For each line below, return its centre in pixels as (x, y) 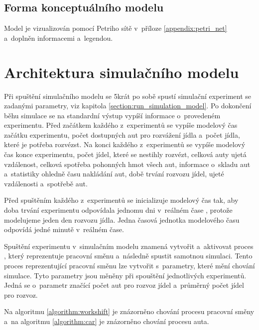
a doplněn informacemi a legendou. (59, 38)
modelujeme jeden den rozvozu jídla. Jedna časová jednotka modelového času (122, 219)
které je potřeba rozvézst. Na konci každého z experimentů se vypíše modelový (125, 144)
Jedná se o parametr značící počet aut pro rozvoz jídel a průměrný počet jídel (124, 285)
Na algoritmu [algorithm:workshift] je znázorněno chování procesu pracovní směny (129, 311)
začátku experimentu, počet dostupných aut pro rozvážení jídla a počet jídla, (122, 134)
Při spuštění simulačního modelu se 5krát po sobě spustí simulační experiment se (128, 96)
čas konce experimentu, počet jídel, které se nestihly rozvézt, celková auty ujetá (125, 154)
